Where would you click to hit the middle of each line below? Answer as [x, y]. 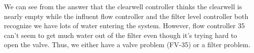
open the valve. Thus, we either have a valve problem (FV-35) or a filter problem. [127, 44]
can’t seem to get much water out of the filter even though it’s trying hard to [121, 35]
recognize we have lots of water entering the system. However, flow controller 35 [125, 26]
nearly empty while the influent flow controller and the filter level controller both [126, 16]
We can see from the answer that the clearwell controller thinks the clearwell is [123, 6]
